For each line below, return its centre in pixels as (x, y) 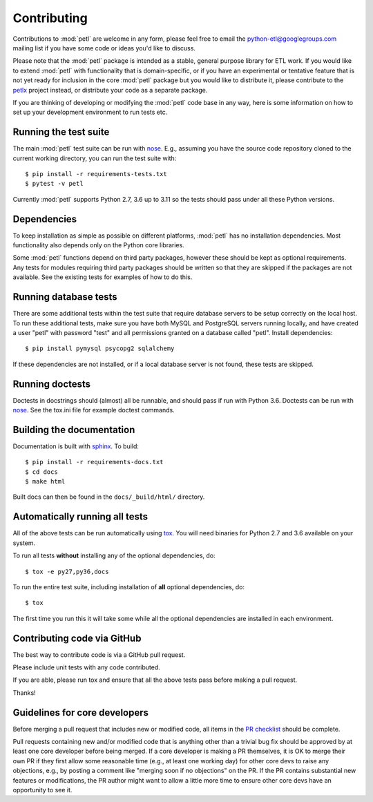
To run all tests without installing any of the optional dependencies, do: (114, 555)
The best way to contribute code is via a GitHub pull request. (99, 655)
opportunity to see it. (42, 790)
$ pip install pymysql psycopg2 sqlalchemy (100, 349)
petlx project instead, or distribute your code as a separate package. (110, 90)
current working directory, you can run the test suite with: (95, 158)
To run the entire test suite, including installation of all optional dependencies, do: (129, 586)
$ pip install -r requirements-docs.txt (94, 462)
